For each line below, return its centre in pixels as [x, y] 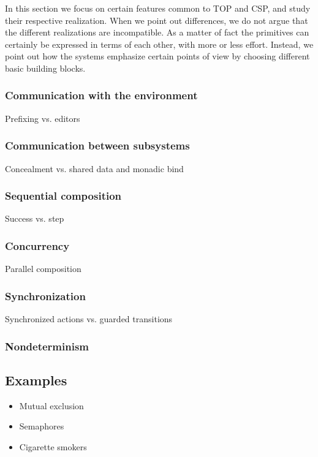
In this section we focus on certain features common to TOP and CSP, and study [158, 8]
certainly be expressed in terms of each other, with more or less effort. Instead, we [159, 44]
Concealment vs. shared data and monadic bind [94, 168]
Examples [36, 380]
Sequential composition [63, 196]
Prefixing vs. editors [43, 118]
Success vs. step [35, 218]
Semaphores [42, 426]
